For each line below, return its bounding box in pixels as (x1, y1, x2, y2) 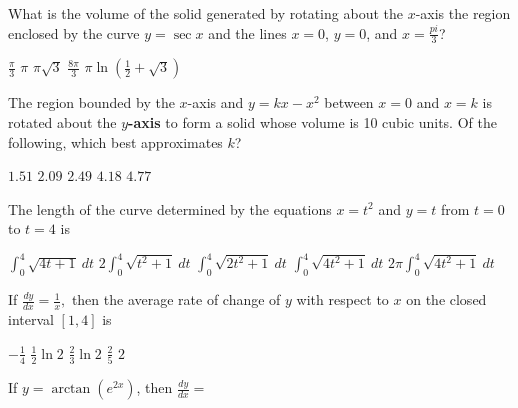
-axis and (187, 92, 244, 113)
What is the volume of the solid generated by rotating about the (8, 3, 403, 23)
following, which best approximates (8, 131, 223, 152)
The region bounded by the (8, 92, 175, 113)
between (324, 92, 374, 113)
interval (8, 309, 54, 330)
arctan (51, 382, 91, 397)
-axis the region (415, 3, 511, 23)
